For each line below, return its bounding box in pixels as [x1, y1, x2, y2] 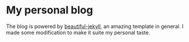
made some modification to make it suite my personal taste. [6, 29, 151, 36]
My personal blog [6, 3, 93, 17]
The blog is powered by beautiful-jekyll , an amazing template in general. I [6, 23, 184, 30]
